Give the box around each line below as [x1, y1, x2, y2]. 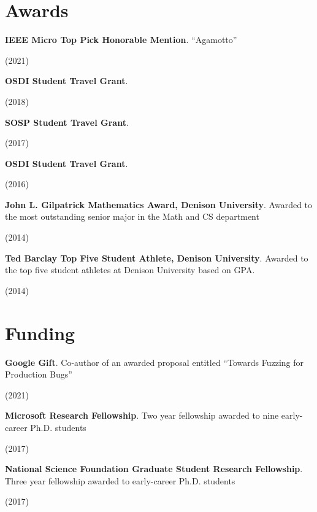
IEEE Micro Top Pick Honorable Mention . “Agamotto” [5, 33, 237, 46]
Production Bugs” [5, 368, 72, 381]
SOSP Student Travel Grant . [5, 115, 129, 128]
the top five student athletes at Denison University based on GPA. [5, 263, 255, 276]
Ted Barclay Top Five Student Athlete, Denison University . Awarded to [5, 251, 308, 264]
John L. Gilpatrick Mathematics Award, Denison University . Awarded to [5, 198, 313, 211]
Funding [5, 320, 75, 345]
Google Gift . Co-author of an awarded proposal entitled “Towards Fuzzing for [5, 355, 304, 368]
